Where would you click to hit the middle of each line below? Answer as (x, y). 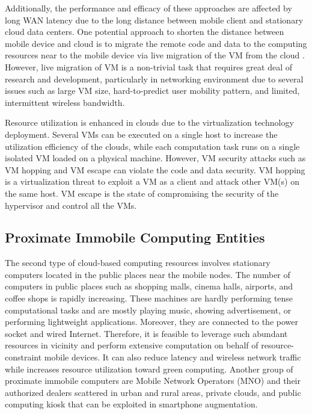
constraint (23, 357)
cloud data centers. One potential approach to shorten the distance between (145, 32)
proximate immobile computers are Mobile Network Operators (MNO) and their (153, 381)
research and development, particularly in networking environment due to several (154, 79)
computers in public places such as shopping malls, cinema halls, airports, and (149, 286)
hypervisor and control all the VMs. (71, 205)
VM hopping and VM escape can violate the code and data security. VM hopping (155, 169)
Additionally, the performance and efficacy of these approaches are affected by (148, 8)
